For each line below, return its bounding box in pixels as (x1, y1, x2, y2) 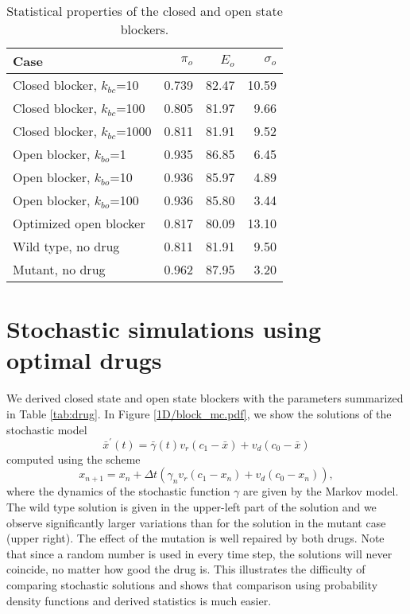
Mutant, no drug (13, 260, 106, 278)
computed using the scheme (6, 450, 141, 467)
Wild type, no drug (13, 237, 120, 255)
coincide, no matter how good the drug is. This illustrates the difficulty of (6, 561, 366, 577)
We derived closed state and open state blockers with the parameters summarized (6, 390, 404, 406)
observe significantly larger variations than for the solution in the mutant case (6, 514, 386, 530)
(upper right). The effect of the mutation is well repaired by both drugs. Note (6, 530, 385, 546)
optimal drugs (6, 344, 162, 376)
